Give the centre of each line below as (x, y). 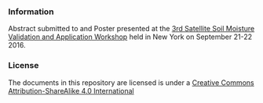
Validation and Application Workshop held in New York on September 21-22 (130, 37)
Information (31, 12)
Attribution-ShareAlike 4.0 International (71, 91)
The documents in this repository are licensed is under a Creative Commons (131, 82)
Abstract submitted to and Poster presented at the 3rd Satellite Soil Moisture (131, 29)
